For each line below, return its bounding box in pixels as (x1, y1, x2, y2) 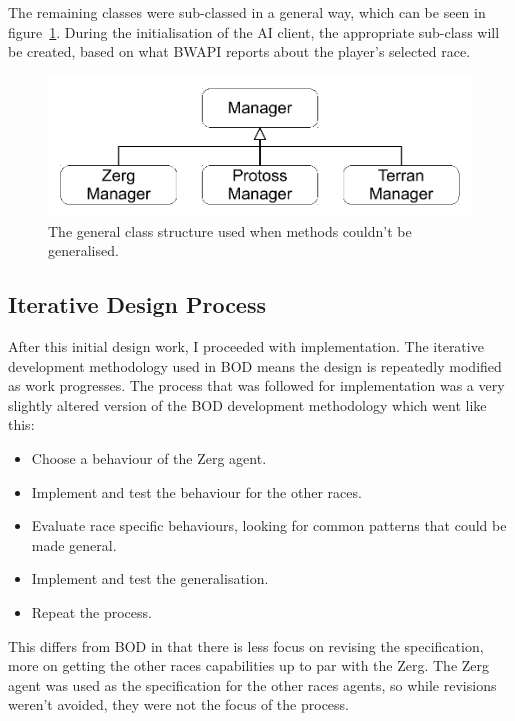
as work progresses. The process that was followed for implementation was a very (8, 375, 505, 396)
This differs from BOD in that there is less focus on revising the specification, (8, 635, 484, 656)
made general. (31, 534, 117, 555)
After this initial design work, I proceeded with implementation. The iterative (8, 336, 484, 357)
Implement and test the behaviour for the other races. (31, 481, 362, 502)
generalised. (48, 240, 119, 261)
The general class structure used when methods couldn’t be (48, 220, 412, 241)
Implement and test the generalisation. (31, 568, 269, 589)
